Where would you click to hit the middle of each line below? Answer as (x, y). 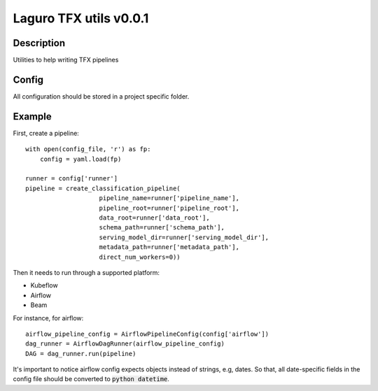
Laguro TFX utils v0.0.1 (81, 18)
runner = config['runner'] (72, 179)
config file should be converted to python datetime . (91, 379)
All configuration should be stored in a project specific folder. (101, 96)
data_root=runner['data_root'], (154, 218)
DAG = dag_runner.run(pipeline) (81, 354)
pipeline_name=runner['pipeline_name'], (169, 198)
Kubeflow (44, 285)
